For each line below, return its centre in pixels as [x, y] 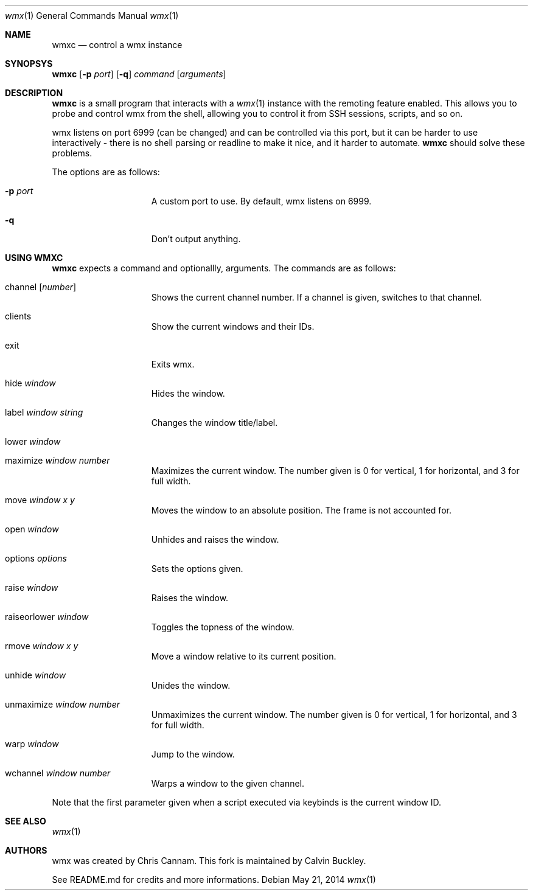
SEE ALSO [26, 821]
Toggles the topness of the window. [223, 627]
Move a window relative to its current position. [244, 656]
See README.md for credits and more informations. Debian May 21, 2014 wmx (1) [214, 879]
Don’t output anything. [196, 239]
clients [18, 316]
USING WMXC [34, 258]
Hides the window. [188, 393]
